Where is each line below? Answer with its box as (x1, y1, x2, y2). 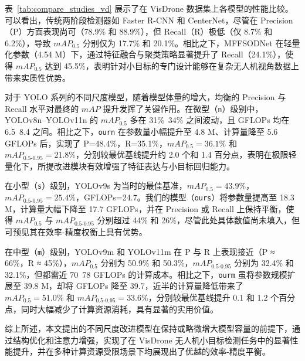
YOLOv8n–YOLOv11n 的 (5, 114, 99, 126)
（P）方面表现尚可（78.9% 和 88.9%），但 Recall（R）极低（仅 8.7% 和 (5, 25, 273, 38)
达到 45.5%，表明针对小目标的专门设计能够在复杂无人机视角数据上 (45, 59, 299, 71)
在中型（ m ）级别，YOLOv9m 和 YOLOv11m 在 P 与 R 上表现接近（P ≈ (5, 245, 275, 257)
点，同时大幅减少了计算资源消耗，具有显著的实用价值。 (5, 302, 218, 315)
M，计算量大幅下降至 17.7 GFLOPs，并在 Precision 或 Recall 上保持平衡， (5, 202, 286, 214)
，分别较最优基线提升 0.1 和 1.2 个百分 (148, 291, 296, 304)
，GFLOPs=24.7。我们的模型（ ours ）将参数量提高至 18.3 (76, 191, 294, 203)
